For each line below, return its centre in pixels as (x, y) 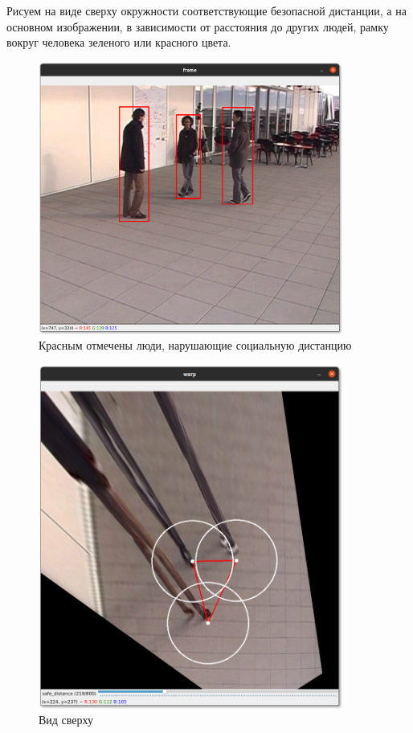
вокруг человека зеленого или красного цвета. (119, 42)
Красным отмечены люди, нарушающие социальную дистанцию (195, 345)
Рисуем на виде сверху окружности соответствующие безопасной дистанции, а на (206, 10)
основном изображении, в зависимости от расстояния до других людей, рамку (198, 26)
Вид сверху (66, 720)
